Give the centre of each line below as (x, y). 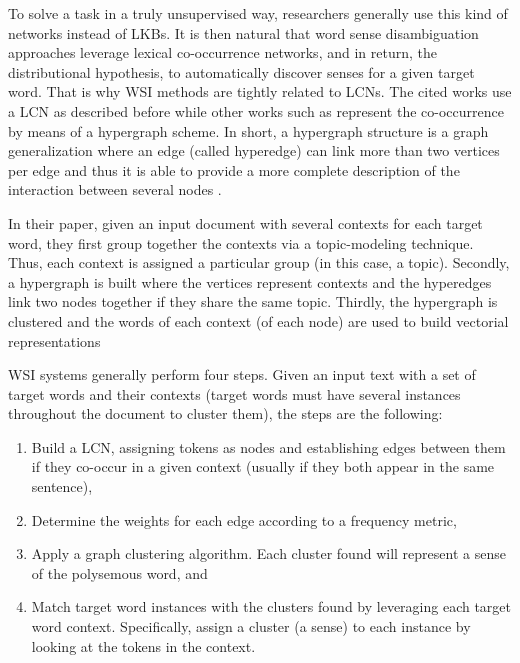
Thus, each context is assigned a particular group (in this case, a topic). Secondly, (259, 262)
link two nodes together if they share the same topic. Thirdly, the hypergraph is (253, 301)
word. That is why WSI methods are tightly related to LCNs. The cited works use (260, 91)
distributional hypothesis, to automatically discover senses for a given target (241, 71)
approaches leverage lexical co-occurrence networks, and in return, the (222, 52)
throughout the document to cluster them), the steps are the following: (225, 413)
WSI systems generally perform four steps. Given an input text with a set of (242, 374)
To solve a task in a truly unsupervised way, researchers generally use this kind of (258, 13)
